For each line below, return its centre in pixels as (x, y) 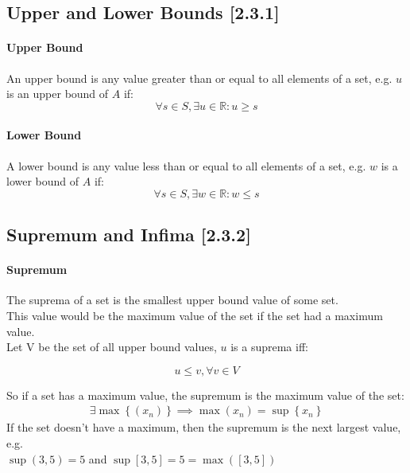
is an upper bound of (58, 94)
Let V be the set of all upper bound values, (112, 347)
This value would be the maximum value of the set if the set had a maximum (195, 315)
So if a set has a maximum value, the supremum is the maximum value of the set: (205, 395)
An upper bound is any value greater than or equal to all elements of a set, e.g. (199, 78)
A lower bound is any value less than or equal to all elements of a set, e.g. (186, 165)
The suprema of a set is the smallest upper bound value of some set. (172, 300)
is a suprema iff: (269, 347)
